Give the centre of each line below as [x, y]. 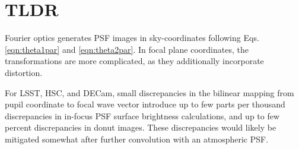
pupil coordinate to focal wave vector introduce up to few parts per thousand [145, 104]
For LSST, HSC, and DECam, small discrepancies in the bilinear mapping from [149, 92]
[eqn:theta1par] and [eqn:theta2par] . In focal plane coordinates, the [127, 49]
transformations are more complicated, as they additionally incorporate [134, 61]
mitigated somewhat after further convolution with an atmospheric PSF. [137, 139]
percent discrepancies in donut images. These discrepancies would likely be [141, 127]
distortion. [24, 72]
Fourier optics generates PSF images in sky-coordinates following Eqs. [132, 38]
